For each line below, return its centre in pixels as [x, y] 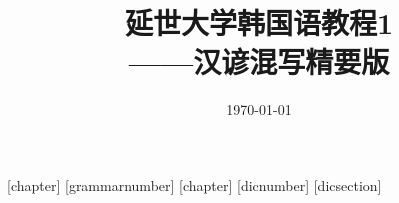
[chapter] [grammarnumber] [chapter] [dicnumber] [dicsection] [194, 184]
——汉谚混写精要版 [259, 61]
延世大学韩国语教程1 [259, 22]
